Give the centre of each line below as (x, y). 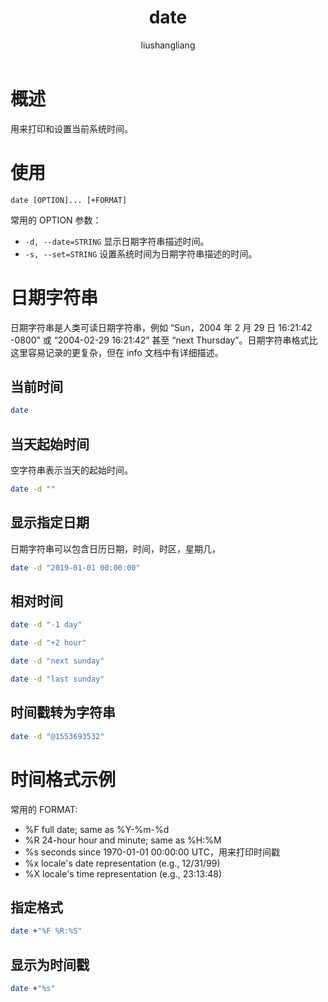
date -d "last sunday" (57, 679)
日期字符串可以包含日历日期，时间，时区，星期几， (115, 548)
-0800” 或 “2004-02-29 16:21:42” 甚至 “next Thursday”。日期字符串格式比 (164, 340)
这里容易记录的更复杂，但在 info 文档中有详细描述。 (117, 352)
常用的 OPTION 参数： (56, 220)
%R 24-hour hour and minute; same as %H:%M (123, 840)
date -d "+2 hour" (48, 643)
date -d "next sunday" (57, 661)
